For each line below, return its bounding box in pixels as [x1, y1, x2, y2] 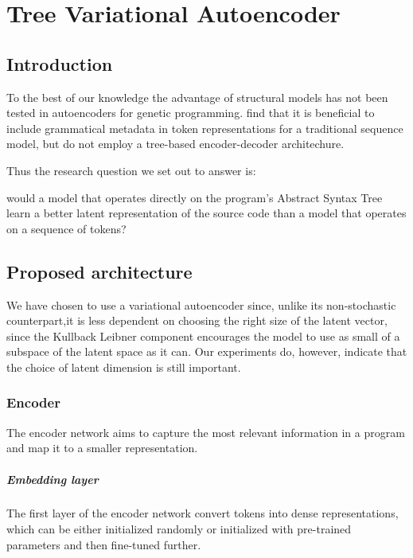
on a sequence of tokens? [6, 220, 127, 236]
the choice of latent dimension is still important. [6, 358, 241, 375]
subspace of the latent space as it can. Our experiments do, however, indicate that [6, 343, 407, 360]
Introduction [6, 51, 113, 76]
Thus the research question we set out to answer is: [6, 162, 256, 178]
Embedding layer [6, 470, 99, 487]
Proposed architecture [6, 259, 193, 283]
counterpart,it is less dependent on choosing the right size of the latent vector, [6, 312, 388, 329]
